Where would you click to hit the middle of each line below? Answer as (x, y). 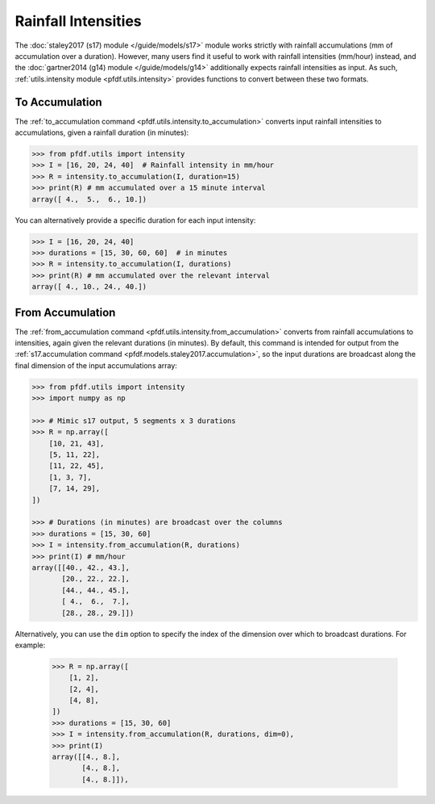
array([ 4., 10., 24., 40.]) (89, 287)
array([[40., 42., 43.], (81, 568)
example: (30, 645)
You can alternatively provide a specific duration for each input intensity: (135, 220)
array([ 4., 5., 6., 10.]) (89, 199)
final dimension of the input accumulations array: (96, 365)
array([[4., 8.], (86, 757)
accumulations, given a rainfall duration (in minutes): (102, 132)
